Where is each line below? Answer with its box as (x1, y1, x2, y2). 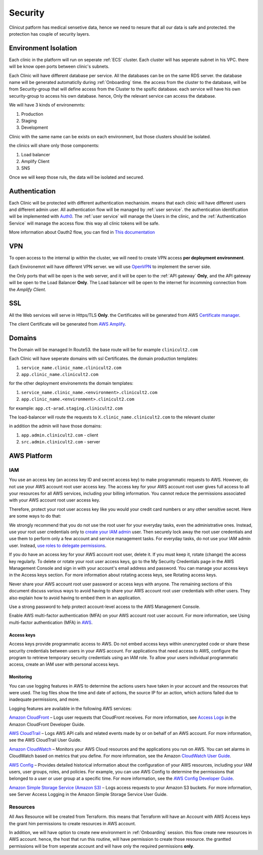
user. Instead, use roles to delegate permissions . (9, 542, 107, 548)
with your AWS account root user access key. (9, 497, 100, 503)
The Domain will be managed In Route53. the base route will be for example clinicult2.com (9, 347, 198, 353)
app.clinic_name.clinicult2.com (21, 372, 98, 377)
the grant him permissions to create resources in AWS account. (9, 820, 136, 826)
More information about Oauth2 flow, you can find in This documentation (9, 229, 155, 235)
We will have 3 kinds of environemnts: (9, 102, 85, 108)
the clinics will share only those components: (9, 143, 99, 148)
